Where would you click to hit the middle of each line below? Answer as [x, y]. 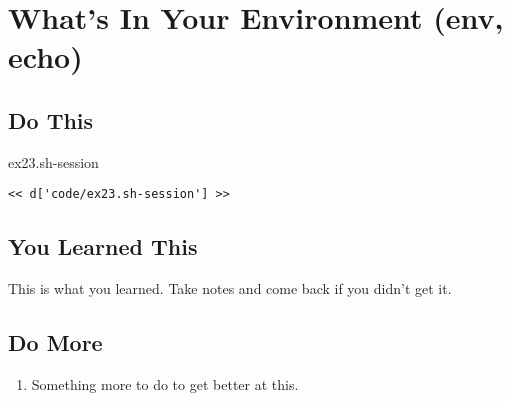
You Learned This [103, 246]
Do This [51, 119]
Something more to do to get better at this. [165, 384]
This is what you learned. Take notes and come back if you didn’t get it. [230, 288]
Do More [55, 342]
